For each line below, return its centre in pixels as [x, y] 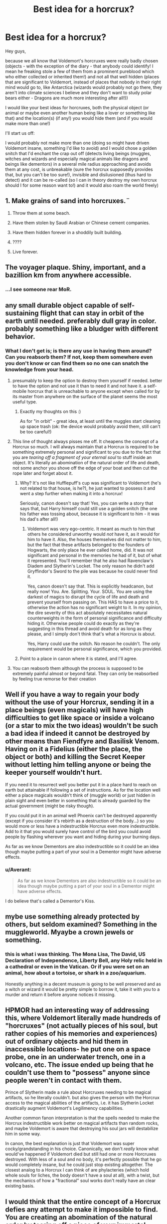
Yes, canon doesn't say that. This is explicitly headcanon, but [90, 586]
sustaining [22, 313]
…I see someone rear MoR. [38, 290]
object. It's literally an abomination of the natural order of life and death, [86, 462]
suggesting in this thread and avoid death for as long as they [89, 628]
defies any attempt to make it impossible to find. [82, 1209]
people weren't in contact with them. [64, 1080]
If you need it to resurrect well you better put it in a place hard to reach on [81, 784]
